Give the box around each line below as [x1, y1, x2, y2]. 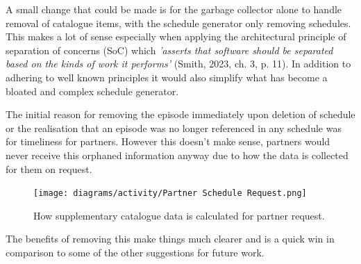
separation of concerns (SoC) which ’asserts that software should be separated [6, 42, 333, 57]
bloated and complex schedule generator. [6, 83, 179, 98]
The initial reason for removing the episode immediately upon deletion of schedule [6, 107, 355, 122]
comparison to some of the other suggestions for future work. [6, 245, 265, 259]
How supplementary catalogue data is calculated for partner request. [33, 208, 325, 222]
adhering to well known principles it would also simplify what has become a [6, 69, 328, 84]
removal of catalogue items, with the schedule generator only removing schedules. [6, 15, 351, 30]
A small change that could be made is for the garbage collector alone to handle [6, 2, 342, 16]
